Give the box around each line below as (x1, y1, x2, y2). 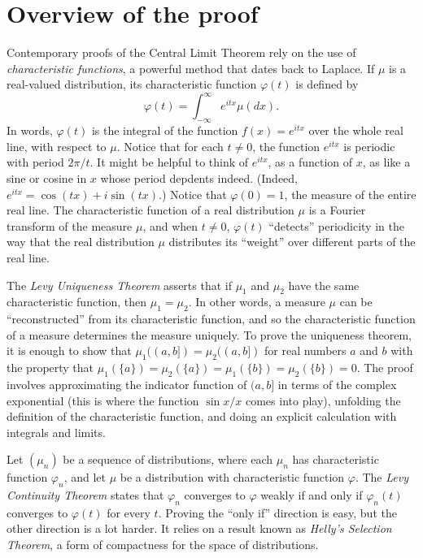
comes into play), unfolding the (245, 391, 401, 409)
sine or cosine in (7, 169, 87, 186)
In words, (7, 122, 53, 139)
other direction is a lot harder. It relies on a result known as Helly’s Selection (7, 520, 392, 537)
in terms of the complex (277, 375, 397, 392)
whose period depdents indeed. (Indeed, (100, 169, 299, 186)
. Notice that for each (116, 137, 224, 154)
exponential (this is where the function (7, 391, 199, 409)
